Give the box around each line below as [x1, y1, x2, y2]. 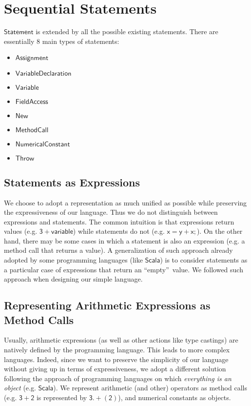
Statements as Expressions [4, 174, 140, 189]
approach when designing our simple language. [4, 274, 143, 284]
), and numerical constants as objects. [118, 392, 231, 403]
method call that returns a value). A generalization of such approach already [4, 245, 233, 255]
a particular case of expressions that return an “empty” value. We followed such [4, 264, 243, 274]
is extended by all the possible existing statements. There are [36, 26, 218, 37]
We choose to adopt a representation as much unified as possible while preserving [4, 197, 247, 207]
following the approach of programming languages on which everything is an [4, 373, 232, 383]
